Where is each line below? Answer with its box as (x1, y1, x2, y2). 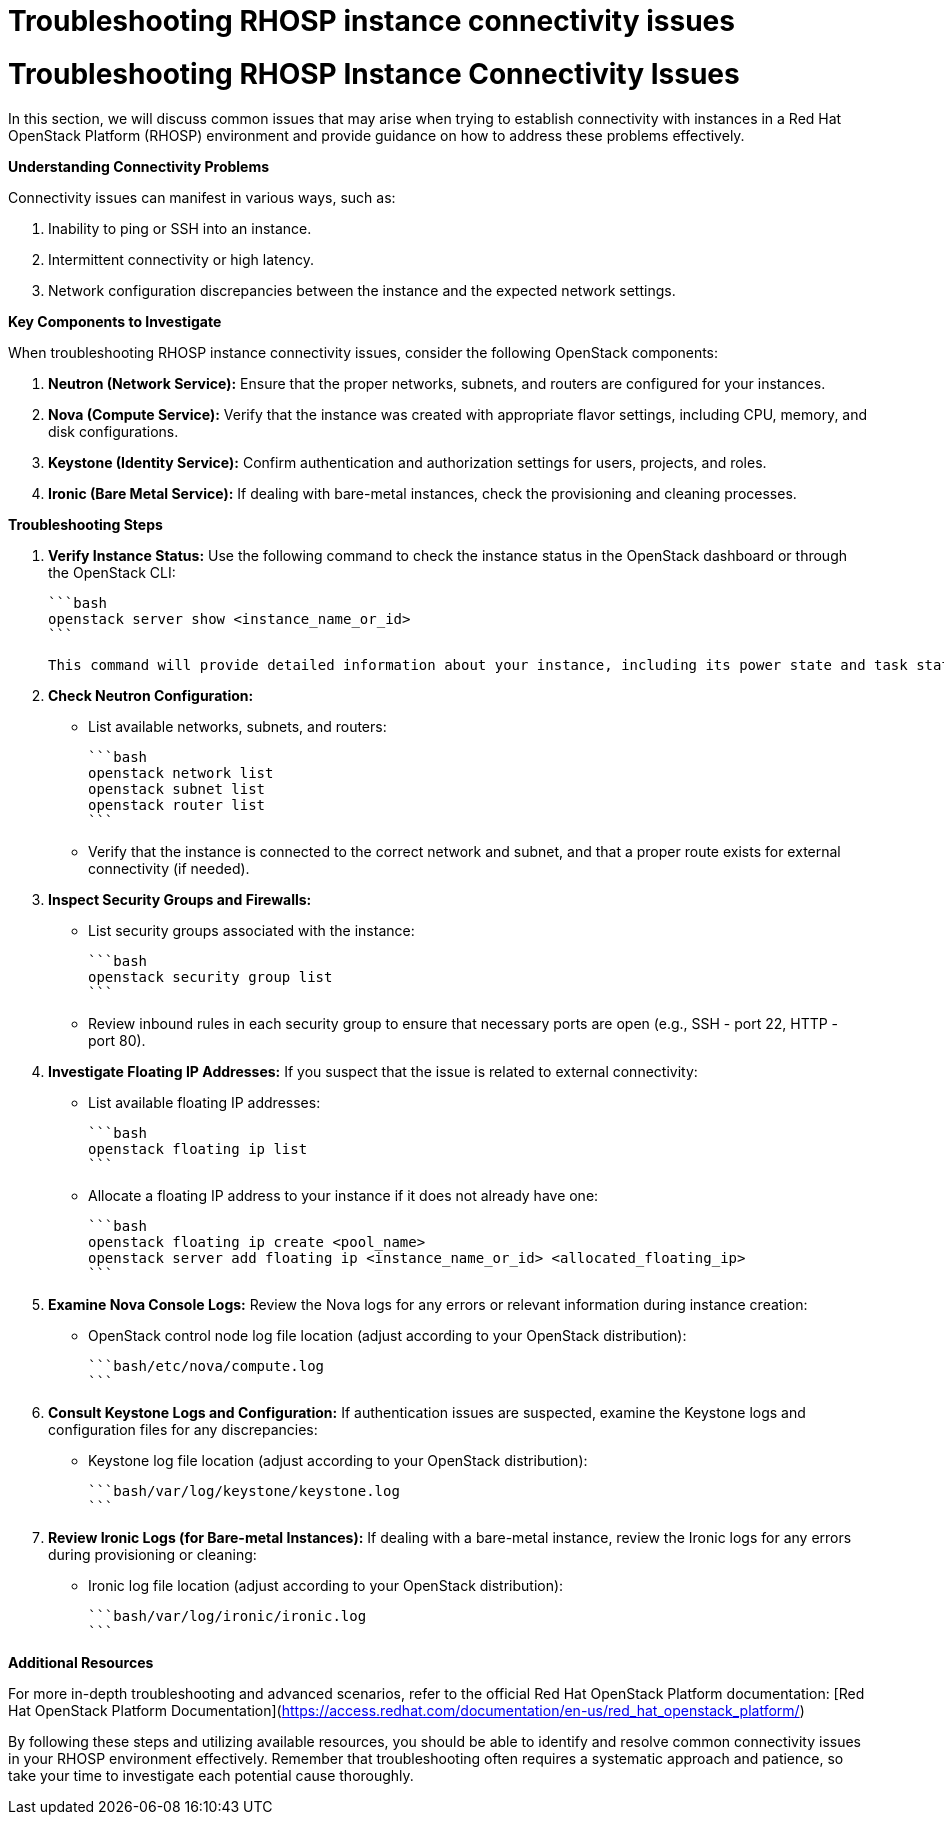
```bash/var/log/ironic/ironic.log (88, 1607, 367, 1624)
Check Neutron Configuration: (48, 686, 254, 704)
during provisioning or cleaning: (48, 1545, 257, 1563)
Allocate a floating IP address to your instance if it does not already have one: (88, 1186, 599, 1204)
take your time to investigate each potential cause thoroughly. (8, 1766, 414, 1784)
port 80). (88, 1031, 146, 1049)
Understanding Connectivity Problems (8, 157, 270, 175)
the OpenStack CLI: (48, 563, 176, 581)
